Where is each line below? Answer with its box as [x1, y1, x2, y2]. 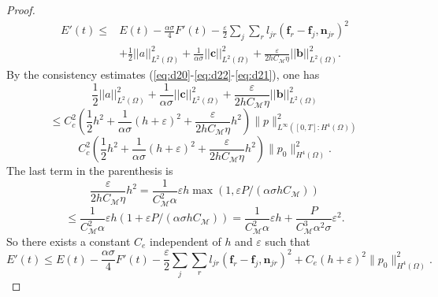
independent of [150, 232, 221, 249]
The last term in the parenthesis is [6, 162, 173, 179]
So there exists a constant [6, 232, 131, 249]
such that [265, 232, 310, 249]
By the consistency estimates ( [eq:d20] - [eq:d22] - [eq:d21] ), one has [6, 66, 320, 83]
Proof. [6, 2, 35, 17]
